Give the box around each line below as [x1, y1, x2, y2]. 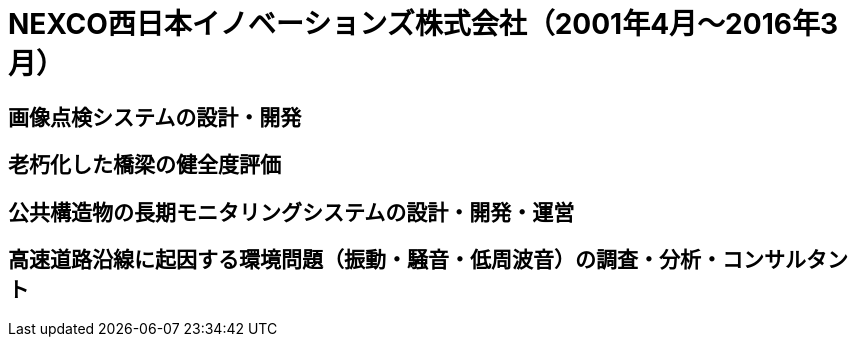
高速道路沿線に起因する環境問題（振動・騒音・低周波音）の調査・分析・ [8, 247, 722, 273]
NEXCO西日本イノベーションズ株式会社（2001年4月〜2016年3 [8, 7, 838, 41]
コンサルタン [721, 247, 848, 273]
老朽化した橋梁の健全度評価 [8, 152, 281, 178]
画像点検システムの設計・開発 [8, 104, 302, 130]
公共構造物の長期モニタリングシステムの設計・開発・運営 [8, 199, 575, 225]
